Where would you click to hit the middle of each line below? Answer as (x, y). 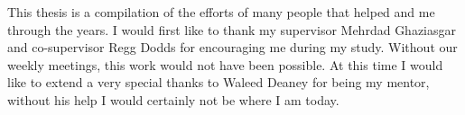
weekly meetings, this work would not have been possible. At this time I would (225, 64)
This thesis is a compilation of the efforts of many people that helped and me (221, 12)
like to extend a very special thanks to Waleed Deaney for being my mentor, (219, 82)
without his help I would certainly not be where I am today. (173, 99)
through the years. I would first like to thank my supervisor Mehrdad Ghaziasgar (232, 29)
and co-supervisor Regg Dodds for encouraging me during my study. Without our (232, 47)
